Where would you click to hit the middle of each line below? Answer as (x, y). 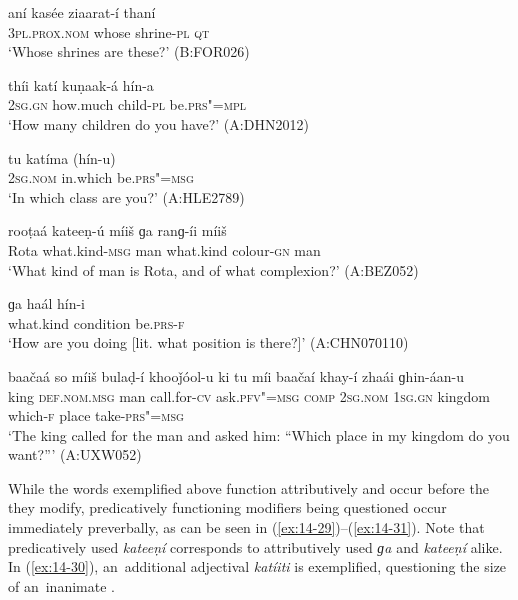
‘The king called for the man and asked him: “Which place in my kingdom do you (259, 434)
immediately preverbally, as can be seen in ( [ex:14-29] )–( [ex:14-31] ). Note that (246, 527)
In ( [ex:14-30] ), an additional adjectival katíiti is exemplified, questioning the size (257, 566)
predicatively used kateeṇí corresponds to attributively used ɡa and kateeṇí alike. (255, 546)
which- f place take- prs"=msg (96, 415)
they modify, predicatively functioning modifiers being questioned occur (227, 507)
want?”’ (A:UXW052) (75, 454)
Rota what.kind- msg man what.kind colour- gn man (164, 249)
